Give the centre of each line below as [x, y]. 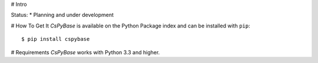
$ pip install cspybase [56, 39]
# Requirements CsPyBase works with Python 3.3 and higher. [85, 52]
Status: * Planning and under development [62, 15]
